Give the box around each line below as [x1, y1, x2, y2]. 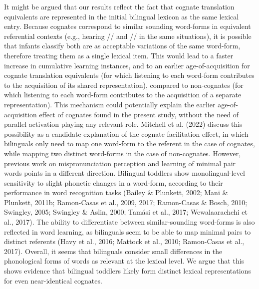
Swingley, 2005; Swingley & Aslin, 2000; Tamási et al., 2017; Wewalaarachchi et [4, 207, 248, 217]
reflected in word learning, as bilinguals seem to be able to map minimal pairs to [4, 226, 251, 237]
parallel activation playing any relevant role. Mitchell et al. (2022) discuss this [4, 119, 243, 129]
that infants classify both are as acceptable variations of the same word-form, [4, 40, 241, 51]
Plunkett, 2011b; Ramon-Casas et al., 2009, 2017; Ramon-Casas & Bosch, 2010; [4, 197, 248, 207]
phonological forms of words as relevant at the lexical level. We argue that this [4, 256, 245, 266]
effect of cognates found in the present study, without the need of [39, 109, 239, 119]
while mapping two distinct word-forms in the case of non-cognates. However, [4, 148, 241, 158]
